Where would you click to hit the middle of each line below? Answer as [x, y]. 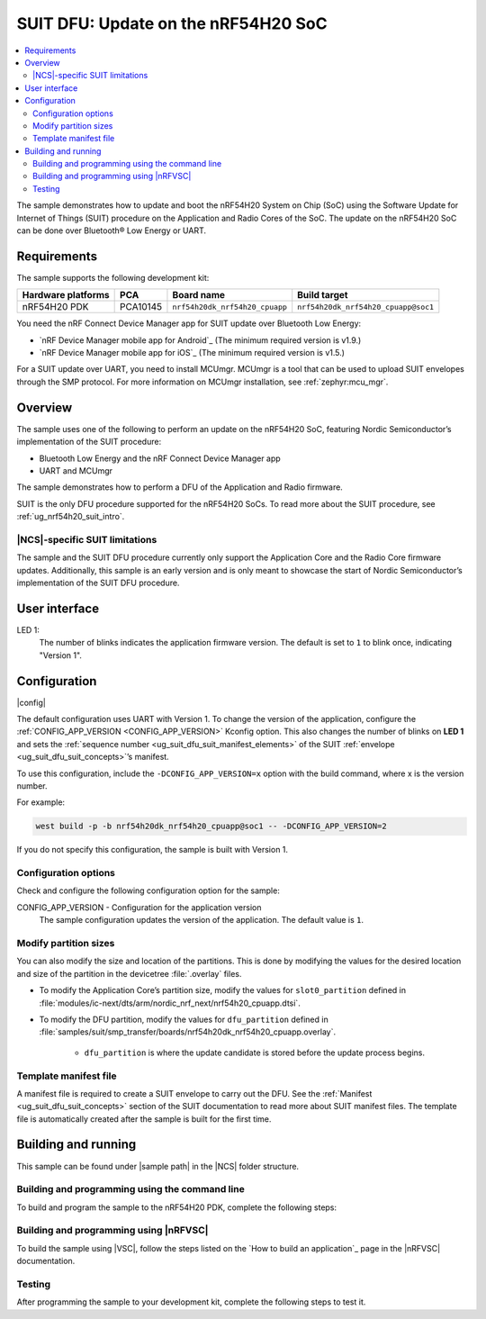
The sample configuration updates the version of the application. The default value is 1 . [202, 920]
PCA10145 [141, 307]
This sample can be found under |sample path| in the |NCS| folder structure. [158, 1166]
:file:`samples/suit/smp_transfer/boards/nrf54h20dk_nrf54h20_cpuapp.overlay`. [188, 1032]
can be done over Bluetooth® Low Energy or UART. [112, 230]
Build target [323, 295]
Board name [198, 295]
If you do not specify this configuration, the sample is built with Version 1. [152, 850]
